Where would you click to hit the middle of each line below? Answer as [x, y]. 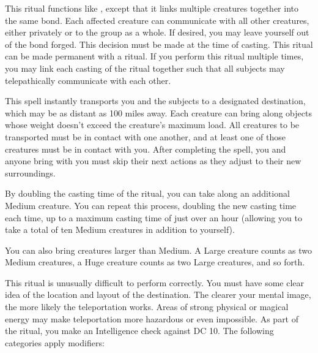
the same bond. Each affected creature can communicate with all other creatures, [157, 20]
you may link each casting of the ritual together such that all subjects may [145, 68]
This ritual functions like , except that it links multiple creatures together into [152, 8]
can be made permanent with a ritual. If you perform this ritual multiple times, [154, 56]
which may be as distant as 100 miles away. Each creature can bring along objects [158, 112]
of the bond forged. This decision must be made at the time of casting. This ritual [159, 44]
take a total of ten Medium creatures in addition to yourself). [120, 230]
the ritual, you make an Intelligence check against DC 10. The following [139, 331]
